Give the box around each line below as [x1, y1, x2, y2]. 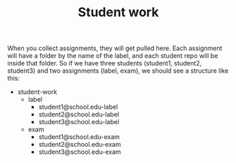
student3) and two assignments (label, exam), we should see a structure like [7, 66, 229, 75]
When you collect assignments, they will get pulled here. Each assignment [7, 44, 223, 53]
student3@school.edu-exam [38, 147, 121, 156]
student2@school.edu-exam [38, 140, 121, 149]
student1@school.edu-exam [38, 133, 120, 141]
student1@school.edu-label [38, 103, 118, 111]
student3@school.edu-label [38, 118, 120, 126]
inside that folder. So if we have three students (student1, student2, [7, 59, 202, 68]
